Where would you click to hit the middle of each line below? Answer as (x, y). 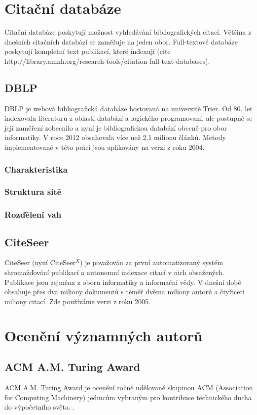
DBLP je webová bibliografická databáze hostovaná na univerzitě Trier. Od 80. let (128, 108)
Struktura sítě (33, 192)
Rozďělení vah (33, 214)
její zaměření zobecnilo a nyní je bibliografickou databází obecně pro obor (116, 127)
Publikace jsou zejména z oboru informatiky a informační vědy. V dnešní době (123, 282)
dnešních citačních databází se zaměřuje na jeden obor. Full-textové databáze (121, 41)
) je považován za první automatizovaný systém (151, 262)
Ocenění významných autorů (104, 335)
